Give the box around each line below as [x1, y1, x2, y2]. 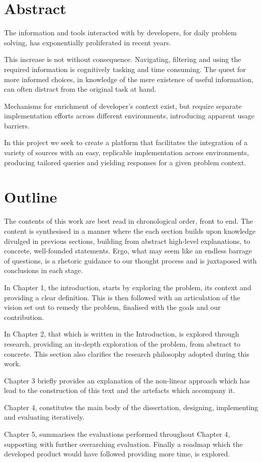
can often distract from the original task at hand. [4, 84, 156, 94]
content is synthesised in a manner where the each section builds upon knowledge [4, 225, 256, 236]
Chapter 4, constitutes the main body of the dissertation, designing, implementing [4, 402, 258, 412]
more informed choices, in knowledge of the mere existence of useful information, [4, 74, 253, 84]
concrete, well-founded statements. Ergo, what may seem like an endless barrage [4, 245, 252, 256]
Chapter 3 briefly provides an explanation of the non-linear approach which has [4, 375, 250, 385]
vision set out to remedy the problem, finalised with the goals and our [4, 302, 221, 312]
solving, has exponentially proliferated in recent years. [4, 37, 171, 47]
